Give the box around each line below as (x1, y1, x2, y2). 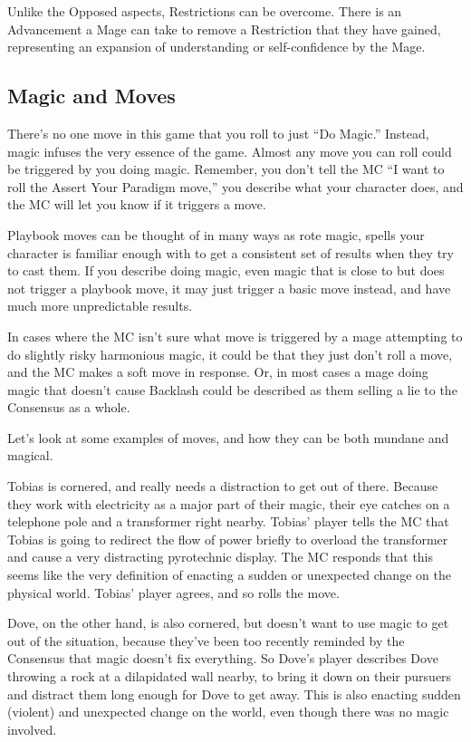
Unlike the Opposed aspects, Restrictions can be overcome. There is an (7, 2, 402, 20)
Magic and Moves (7, 82, 176, 110)
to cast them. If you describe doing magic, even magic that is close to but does (7, 261, 445, 280)
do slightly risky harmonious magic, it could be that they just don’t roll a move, (7, 344, 453, 363)
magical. (7, 446, 53, 465)
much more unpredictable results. (7, 296, 193, 315)
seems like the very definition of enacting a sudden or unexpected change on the (7, 565, 451, 584)
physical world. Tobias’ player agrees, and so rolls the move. (7, 583, 340, 602)
